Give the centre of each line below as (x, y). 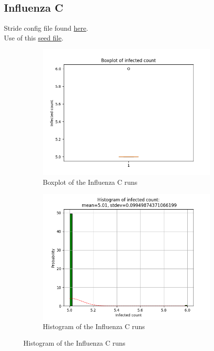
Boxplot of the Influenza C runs (90, 182)
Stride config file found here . (46, 28)
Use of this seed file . (34, 37)
